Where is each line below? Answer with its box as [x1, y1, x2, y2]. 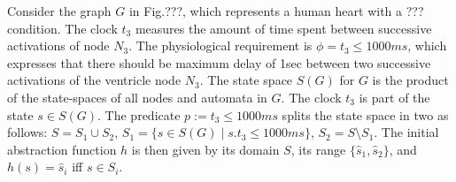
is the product [372, 71, 449, 89]
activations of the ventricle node [7, 71, 182, 89]
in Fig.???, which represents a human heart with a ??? [128, 2, 424, 19]
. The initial [374, 123, 439, 141]
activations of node [7, 36, 110, 55]
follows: [7, 123, 48, 141]
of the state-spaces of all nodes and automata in [7, 87, 267, 106]
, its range [290, 140, 346, 158]
